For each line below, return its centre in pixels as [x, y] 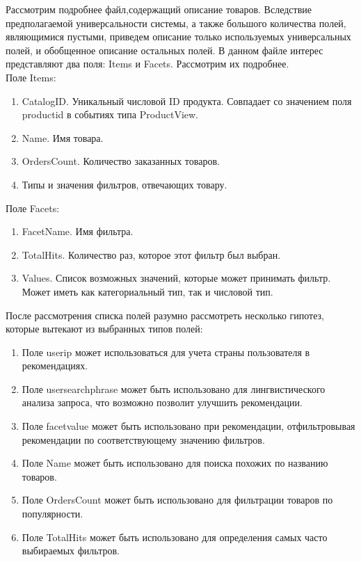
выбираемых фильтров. [71, 551]
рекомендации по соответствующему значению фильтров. [143, 439]
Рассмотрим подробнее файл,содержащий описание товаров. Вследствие [159, 9]
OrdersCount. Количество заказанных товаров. [121, 161]
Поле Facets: [33, 208]
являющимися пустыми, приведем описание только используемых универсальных [178, 37]
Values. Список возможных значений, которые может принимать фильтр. [176, 278]
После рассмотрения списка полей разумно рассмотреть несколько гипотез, [165, 315]
